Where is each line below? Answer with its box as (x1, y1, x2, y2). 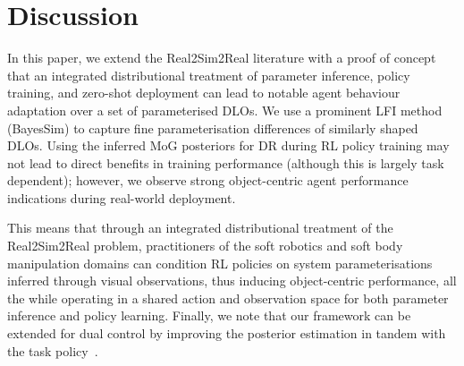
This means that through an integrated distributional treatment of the (7, 218, 393, 237)
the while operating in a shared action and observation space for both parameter (7, 288, 449, 307)
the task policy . (7, 341, 98, 360)
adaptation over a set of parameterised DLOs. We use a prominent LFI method (7, 100, 443, 119)
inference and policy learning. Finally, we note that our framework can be (7, 306, 411, 325)
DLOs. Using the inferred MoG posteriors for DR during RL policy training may (7, 136, 450, 155)
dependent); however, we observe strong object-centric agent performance (7, 171, 409, 190)
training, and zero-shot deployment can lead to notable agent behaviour (7, 83, 401, 102)
